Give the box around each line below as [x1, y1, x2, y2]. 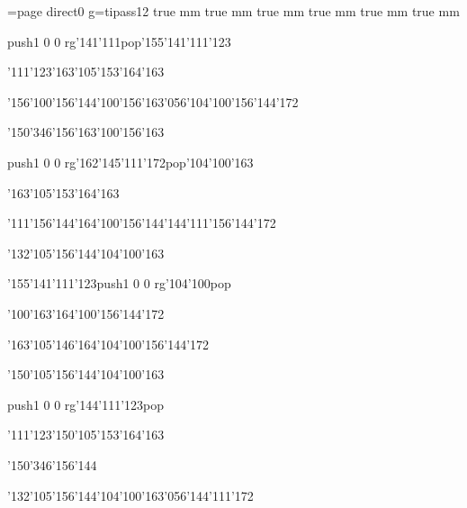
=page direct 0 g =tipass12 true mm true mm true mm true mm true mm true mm [7, 2, 460, 20]
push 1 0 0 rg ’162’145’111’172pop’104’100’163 [7, 152, 254, 171]
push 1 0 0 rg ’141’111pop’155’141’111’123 [7, 32, 231, 50]
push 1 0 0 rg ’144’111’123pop [7, 395, 164, 413]
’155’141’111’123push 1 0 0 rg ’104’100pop [7, 274, 231, 293]
